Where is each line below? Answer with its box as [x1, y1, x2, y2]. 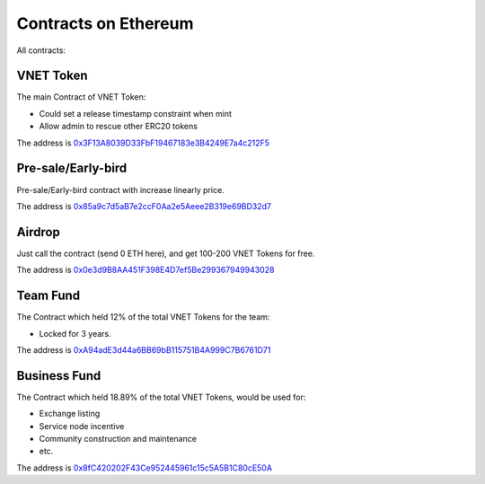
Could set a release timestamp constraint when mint [39, 108, 233, 119]
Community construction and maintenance [39, 433, 198, 444]
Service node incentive [39, 420, 125, 431]
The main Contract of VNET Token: [16, 92, 146, 102]
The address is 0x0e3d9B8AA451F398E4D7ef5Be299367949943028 [16, 265, 275, 276]
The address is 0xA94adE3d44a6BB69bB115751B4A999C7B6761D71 [16, 344, 271, 355]
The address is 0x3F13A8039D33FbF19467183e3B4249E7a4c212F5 [16, 137, 269, 148]
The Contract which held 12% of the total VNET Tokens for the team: [16, 312, 270, 322]
